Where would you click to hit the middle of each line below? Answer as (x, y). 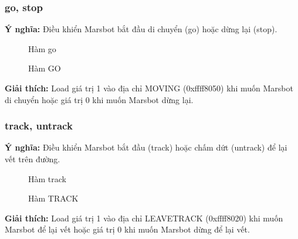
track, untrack (39, 126)
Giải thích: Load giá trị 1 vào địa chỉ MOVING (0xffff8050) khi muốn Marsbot (149, 88)
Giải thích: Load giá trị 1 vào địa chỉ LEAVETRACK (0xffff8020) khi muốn (144, 218)
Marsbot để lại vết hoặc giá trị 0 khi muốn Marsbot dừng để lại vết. (127, 229)
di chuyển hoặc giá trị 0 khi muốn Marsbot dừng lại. (99, 99)
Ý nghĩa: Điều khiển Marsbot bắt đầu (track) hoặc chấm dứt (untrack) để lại (146, 147)
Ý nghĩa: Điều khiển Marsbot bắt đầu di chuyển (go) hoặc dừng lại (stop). (141, 29)
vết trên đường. (33, 159)
